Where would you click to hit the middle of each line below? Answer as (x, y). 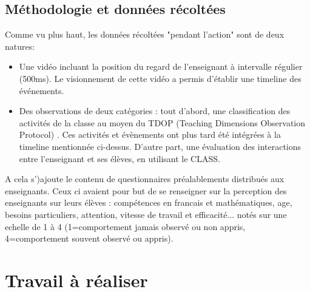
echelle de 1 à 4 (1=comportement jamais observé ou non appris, (125, 226)
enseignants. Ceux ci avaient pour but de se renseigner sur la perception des (146, 190)
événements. (42, 90)
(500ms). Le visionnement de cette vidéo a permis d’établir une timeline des (160, 78)
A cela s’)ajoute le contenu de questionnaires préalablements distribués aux (145, 179)
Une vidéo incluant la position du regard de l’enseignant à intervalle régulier (161, 66)
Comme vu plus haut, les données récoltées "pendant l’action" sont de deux (145, 34)
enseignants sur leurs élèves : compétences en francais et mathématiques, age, (149, 202)
